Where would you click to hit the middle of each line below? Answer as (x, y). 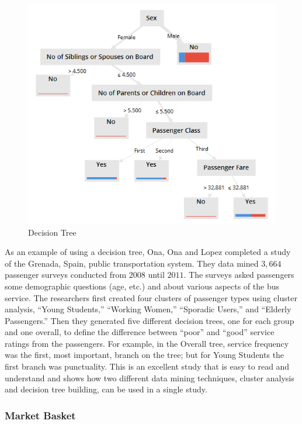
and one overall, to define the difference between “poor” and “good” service (140, 332)
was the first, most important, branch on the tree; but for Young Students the (145, 355)
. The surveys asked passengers (239, 275)
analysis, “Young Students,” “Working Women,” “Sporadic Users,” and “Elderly (148, 309)
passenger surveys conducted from (66, 275)
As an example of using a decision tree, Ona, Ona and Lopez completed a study (148, 252)
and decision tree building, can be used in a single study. (106, 389)
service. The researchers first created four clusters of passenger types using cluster (151, 297)
